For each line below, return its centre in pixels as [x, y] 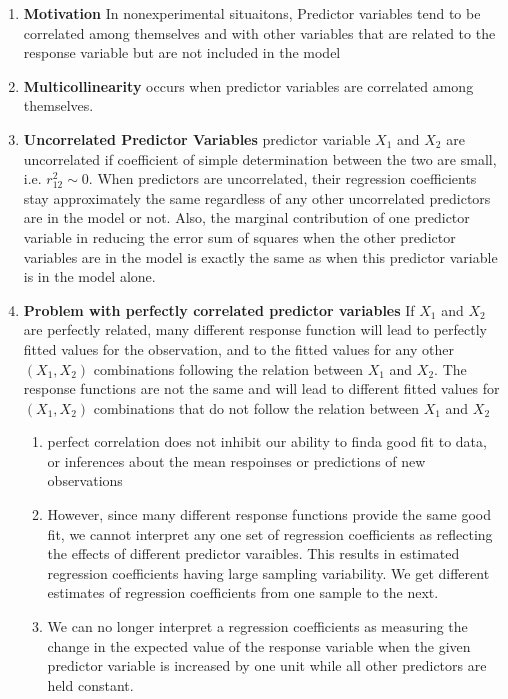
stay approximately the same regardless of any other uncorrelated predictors [257, 197]
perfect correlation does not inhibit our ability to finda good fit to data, [267, 441]
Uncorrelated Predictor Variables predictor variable [197, 138]
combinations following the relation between [228, 368]
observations [85, 480]
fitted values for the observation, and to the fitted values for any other [238, 348]
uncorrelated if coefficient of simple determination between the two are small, [260, 158]
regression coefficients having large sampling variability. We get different [268, 572]
